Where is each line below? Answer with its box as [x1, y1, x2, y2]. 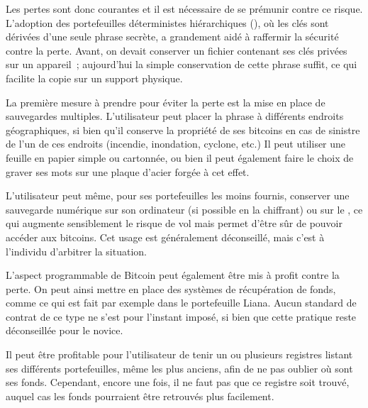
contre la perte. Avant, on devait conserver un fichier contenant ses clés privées [6, 43, 347, 57]
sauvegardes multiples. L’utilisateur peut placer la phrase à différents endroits [6, 109, 344, 123]
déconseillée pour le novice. [6, 323, 123, 338]
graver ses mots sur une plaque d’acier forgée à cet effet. [6, 164, 250, 179]
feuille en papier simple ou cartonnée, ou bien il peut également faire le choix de [6, 150, 354, 165]
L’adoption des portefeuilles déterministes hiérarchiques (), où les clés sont [6, 15, 329, 30]
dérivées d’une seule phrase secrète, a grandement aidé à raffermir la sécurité [6, 29, 339, 44]
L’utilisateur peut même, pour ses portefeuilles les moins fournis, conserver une [6, 188, 350, 203]
